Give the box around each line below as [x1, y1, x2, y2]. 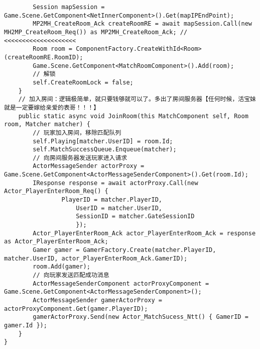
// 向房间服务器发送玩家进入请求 [33, 154, 127, 161]
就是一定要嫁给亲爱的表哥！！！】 [4, 104, 100, 111]
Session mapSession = [33, 4, 105, 11]
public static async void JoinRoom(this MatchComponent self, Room [18, 112, 248, 120]
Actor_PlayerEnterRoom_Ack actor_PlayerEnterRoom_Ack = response [33, 229, 256, 237]
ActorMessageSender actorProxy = [33, 162, 145, 170]
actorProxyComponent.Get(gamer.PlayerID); [4, 305, 148, 312]
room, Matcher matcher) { [4, 121, 90, 128]
